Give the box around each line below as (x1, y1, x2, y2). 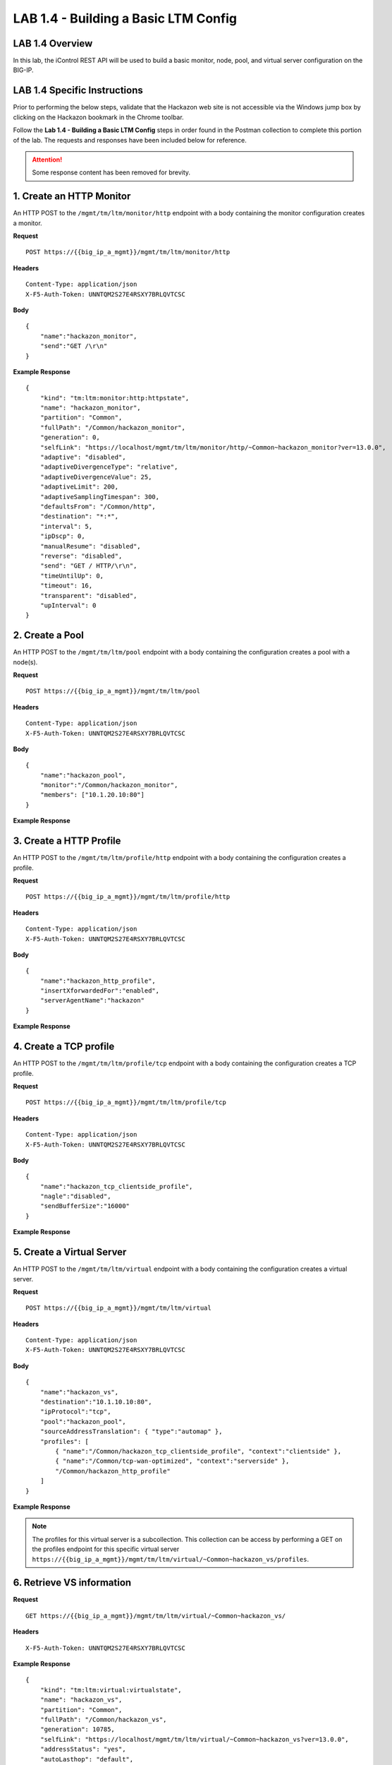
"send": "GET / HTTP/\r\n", (39, 562, 137, 570)
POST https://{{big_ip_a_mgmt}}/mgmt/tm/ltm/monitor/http (25, 248, 231, 256)
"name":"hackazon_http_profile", (39, 976, 157, 985)
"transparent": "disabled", (39, 592, 137, 599)
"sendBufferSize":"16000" (39, 1202, 130, 1210)
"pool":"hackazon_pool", (39, 1418, 126, 1425)
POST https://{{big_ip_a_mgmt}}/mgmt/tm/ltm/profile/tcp (25, 1099, 227, 1106)
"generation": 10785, (39, 1725, 116, 1733)
